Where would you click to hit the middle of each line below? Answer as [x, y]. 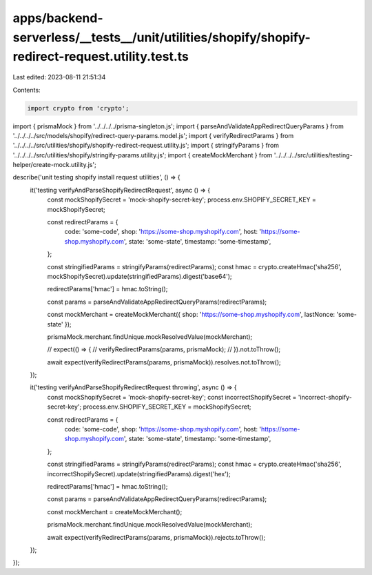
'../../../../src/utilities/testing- [313, 155]
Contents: [27, 90]
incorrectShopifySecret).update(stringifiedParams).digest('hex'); [139, 474]
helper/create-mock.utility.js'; [54, 165]
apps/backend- [58, 18]
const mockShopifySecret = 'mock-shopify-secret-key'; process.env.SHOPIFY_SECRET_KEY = [182, 199]
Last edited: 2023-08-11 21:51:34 [59, 77]
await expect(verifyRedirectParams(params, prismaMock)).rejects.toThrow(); [156, 537]
